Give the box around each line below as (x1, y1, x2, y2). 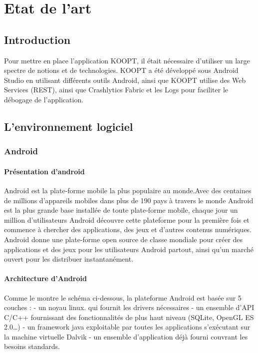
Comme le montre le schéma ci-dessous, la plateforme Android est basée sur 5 (4, 292, 242, 303)
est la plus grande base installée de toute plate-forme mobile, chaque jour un (4, 205, 238, 215)
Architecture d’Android (4, 273, 87, 284)
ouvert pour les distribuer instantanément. (4, 254, 134, 264)
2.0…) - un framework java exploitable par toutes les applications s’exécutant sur (4, 322, 251, 332)
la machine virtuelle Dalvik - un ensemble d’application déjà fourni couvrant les (4, 331, 248, 342)
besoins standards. (4, 341, 60, 352)
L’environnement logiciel (4, 118, 133, 134)
